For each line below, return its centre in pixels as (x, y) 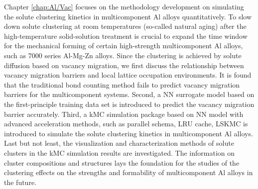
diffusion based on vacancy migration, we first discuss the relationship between (124, 65)
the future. (20, 182)
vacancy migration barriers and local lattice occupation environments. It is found (128, 75)
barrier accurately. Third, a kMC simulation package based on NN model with (124, 114)
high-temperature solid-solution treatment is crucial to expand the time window (126, 36)
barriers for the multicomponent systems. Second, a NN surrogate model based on (129, 94)
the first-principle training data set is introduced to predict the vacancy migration (129, 104)
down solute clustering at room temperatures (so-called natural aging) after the (125, 26)
